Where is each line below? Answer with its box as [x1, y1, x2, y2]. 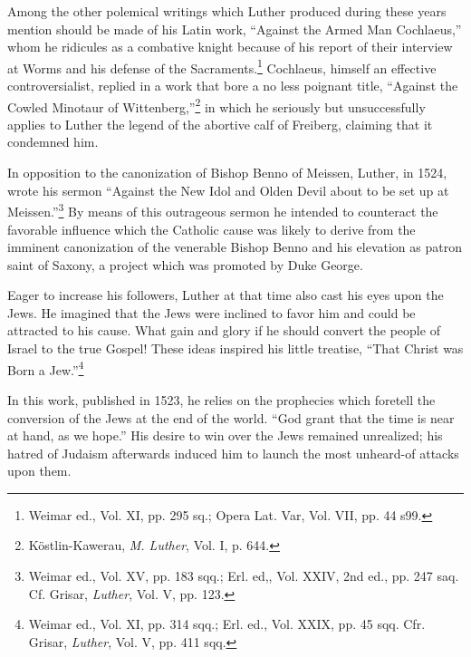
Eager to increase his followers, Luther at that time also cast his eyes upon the [7, 285, 444, 304]
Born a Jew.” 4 [7, 357, 84, 379]
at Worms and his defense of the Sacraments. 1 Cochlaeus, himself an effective [7, 55, 437, 77]
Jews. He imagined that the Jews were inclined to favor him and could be [7, 303, 416, 322]
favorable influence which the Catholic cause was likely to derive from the [7, 219, 416, 238]
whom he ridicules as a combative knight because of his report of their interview [7, 37, 453, 56]
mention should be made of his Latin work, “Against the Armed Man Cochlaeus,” [7, 19, 462, 38]
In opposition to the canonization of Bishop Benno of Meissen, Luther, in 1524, [7, 163, 447, 182]
